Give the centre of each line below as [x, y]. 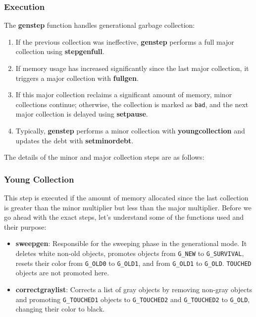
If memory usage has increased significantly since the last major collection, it [132, 68]
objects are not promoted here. [62, 273]
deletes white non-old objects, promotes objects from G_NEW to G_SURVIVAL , [130, 253]
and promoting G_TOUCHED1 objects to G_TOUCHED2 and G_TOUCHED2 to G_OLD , [133, 299]
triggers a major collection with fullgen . [77, 78]
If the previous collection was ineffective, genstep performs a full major [125, 41]
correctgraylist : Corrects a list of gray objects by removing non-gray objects [134, 289]
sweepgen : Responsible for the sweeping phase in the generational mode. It [131, 243]
